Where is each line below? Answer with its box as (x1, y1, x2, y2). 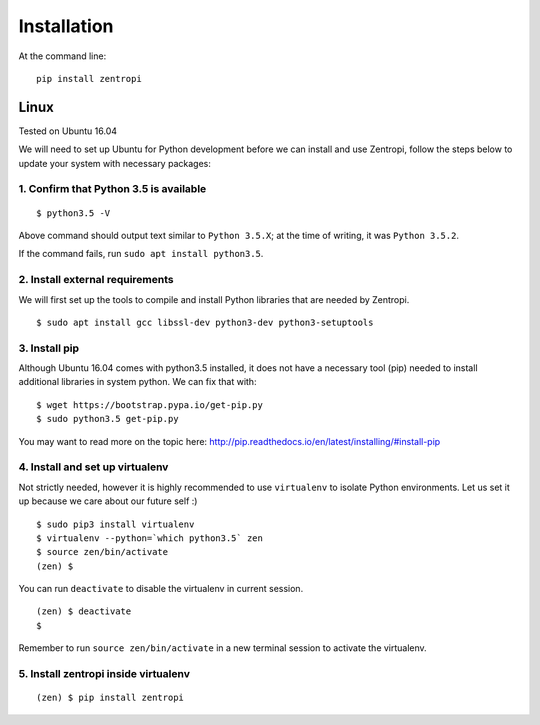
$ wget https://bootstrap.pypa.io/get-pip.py (36, 399, 264, 410)
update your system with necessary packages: (18, 157, 212, 169)
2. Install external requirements (18, 273, 174, 287)
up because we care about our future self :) (18, 495, 198, 507)
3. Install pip (18, 341, 80, 355)
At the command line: (18, 50, 107, 62)
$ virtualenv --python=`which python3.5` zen (36, 532, 264, 544)
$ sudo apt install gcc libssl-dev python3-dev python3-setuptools (36, 316, 374, 328)
